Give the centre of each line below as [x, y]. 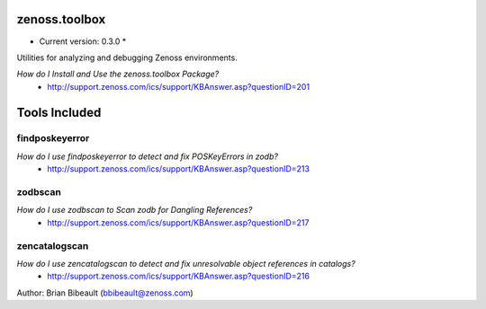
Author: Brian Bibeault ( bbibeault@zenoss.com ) [105, 293]
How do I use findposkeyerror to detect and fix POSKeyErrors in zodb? [148, 156]
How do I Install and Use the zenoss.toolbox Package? [118, 74]
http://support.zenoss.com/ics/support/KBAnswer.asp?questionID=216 [179, 276]
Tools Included [59, 112]
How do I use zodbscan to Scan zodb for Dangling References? [135, 210]
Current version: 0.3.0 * [83, 41]
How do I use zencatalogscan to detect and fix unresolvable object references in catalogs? [186, 263]
